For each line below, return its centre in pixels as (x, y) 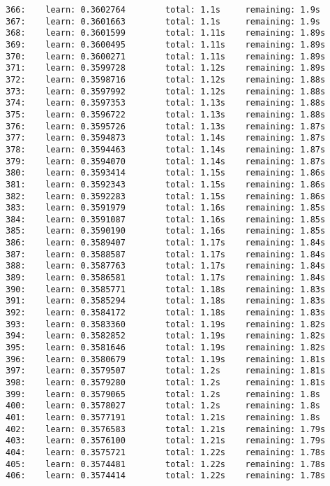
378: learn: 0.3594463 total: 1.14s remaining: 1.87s (166, 149)
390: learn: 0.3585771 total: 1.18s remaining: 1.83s (166, 289)
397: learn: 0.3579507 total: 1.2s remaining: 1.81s (166, 371)
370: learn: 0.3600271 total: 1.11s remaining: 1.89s (166, 56)
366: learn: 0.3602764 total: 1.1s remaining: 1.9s (163, 10)
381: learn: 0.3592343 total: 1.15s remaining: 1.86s (166, 184)
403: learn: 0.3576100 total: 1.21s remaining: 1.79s (166, 441)
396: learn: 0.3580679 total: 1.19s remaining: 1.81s (166, 359)
